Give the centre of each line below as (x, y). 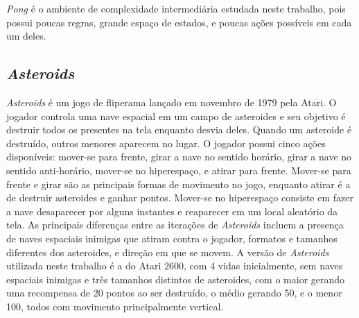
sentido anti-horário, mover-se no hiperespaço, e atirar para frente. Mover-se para (179, 170)
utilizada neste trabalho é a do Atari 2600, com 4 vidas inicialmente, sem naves (175, 266)
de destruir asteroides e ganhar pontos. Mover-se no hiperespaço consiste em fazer (180, 198)
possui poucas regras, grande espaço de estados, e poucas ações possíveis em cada (179, 22)
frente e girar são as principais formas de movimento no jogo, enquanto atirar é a (178, 184)
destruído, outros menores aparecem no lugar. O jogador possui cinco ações (166, 143)
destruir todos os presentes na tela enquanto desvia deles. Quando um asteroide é (179, 129)
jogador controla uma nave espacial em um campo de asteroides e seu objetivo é (176, 116)
